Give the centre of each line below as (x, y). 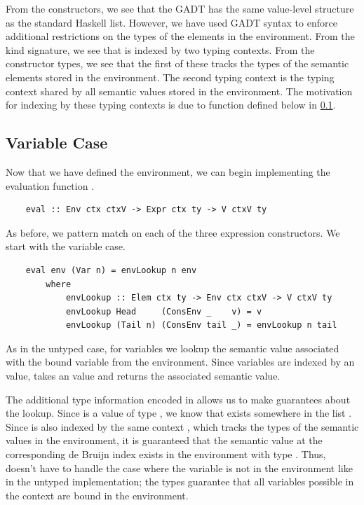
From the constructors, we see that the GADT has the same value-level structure (180, 8)
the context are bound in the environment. (97, 495)
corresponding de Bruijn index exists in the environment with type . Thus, (166, 454)
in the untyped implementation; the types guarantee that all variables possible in (180, 482)
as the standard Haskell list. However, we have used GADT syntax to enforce (171, 22)
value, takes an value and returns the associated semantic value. (143, 376)
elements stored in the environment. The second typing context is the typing (170, 77)
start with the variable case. (66, 246)
